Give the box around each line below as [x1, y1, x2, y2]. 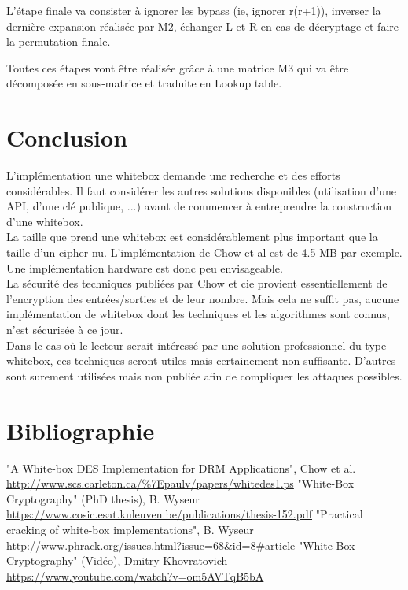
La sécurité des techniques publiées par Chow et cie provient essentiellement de [6, 275, 388, 291]
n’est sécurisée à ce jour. [6, 321, 123, 338]
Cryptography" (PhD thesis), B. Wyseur [6, 490, 200, 507]
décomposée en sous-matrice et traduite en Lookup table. [6, 75, 282, 91]
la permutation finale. [6, 33, 111, 50]
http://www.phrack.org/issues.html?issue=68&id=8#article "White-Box [6, 536, 355, 553]
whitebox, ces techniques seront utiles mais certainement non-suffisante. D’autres [6, 352, 396, 369]
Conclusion [6, 121, 128, 154]
